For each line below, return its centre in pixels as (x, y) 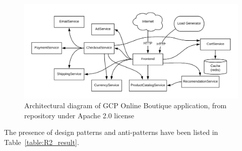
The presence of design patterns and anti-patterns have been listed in (111, 132)
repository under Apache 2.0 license (79, 115)
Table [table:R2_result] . (42, 142)
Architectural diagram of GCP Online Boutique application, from (126, 105)
